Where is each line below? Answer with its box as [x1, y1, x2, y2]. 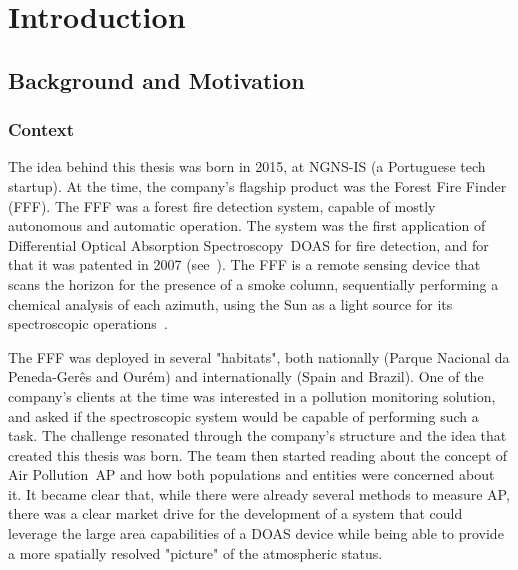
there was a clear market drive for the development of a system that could [8, 503, 463, 524]
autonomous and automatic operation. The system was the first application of [8, 215, 486, 236]
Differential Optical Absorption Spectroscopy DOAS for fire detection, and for [8, 234, 489, 255]
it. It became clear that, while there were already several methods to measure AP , [8, 483, 510, 504]
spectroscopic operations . [8, 313, 168, 334]
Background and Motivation [8, 64, 305, 95]
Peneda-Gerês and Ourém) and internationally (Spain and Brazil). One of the [8, 366, 484, 387]
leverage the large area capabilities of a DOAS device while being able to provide [8, 523, 504, 544]
